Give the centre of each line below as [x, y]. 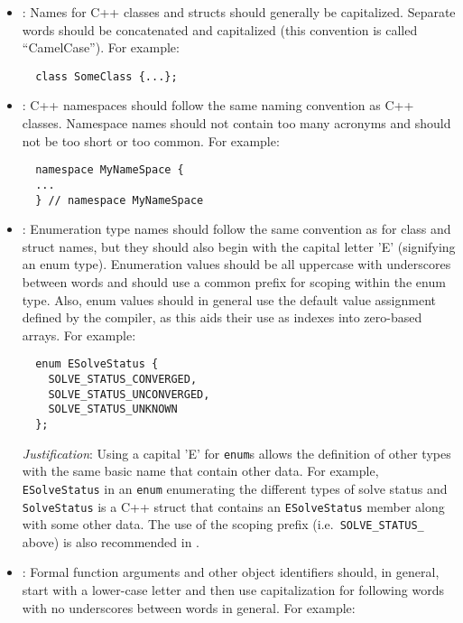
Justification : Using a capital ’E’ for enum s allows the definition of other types [236, 453]
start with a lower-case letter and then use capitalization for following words [233, 590]
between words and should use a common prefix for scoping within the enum [234, 281]
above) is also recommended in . [111, 541]
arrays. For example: [79, 335]
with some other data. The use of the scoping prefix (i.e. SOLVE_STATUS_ [223, 524]
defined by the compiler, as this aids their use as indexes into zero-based [222, 317]
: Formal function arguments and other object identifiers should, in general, [231, 572]
